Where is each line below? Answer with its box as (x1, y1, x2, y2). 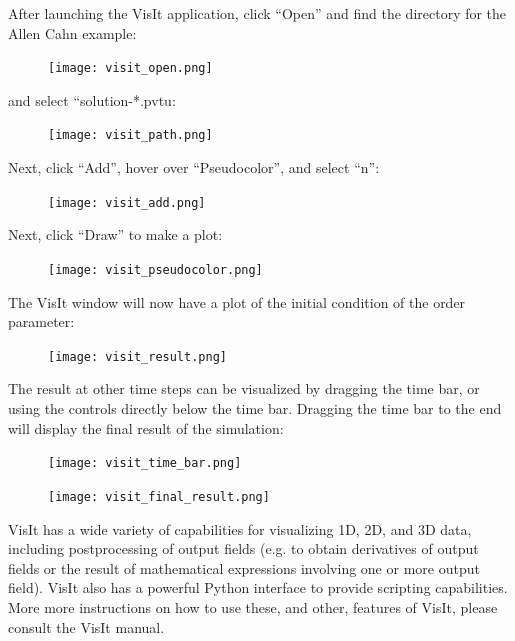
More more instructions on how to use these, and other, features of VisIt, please (8, 596, 498, 617)
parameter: (8, 311, 75, 332)
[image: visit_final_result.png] (48, 489, 270, 504)
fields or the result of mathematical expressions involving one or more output (8, 557, 480, 578)
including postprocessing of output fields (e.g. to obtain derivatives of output (8, 538, 479, 559)
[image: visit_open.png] (48, 61, 213, 76)
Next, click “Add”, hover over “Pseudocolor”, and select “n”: (8, 157, 380, 178)
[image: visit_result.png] (48, 349, 227, 364)
